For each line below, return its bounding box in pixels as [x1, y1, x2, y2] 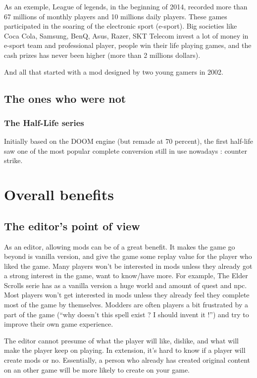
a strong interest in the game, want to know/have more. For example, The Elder [4, 270, 248, 281]
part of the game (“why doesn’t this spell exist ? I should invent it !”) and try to [4, 309, 249, 319]
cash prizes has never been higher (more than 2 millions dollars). [4, 49, 201, 60]
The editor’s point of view [4, 218, 140, 233]
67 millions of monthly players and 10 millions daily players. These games [4, 11, 227, 21]
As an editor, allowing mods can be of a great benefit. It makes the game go [4, 241, 235, 252]
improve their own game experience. [4, 319, 113, 329]
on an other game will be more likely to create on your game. [4, 364, 190, 375]
